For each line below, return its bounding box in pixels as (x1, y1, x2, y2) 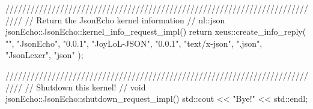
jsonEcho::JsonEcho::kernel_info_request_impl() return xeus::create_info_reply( (5, 25, 306, 38)
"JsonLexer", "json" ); (5, 49, 84, 61)
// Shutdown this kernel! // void (25, 80, 146, 93)
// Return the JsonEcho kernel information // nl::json (25, 13, 225, 26)
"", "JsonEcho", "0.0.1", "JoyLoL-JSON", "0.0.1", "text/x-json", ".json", (5, 37, 263, 49)
